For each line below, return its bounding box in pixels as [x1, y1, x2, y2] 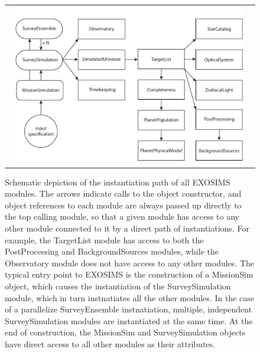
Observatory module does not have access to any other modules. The [5, 256, 255, 269]
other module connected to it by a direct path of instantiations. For [5, 221, 249, 234]
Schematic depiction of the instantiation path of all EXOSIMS [5, 175, 230, 188]
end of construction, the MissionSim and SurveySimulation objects [5, 326, 246, 338]
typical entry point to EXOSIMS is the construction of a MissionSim [5, 268, 253, 281]
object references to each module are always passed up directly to [5, 198, 242, 211]
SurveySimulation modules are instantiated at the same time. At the [5, 314, 253, 327]
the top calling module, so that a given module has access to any [5, 210, 239, 223]
